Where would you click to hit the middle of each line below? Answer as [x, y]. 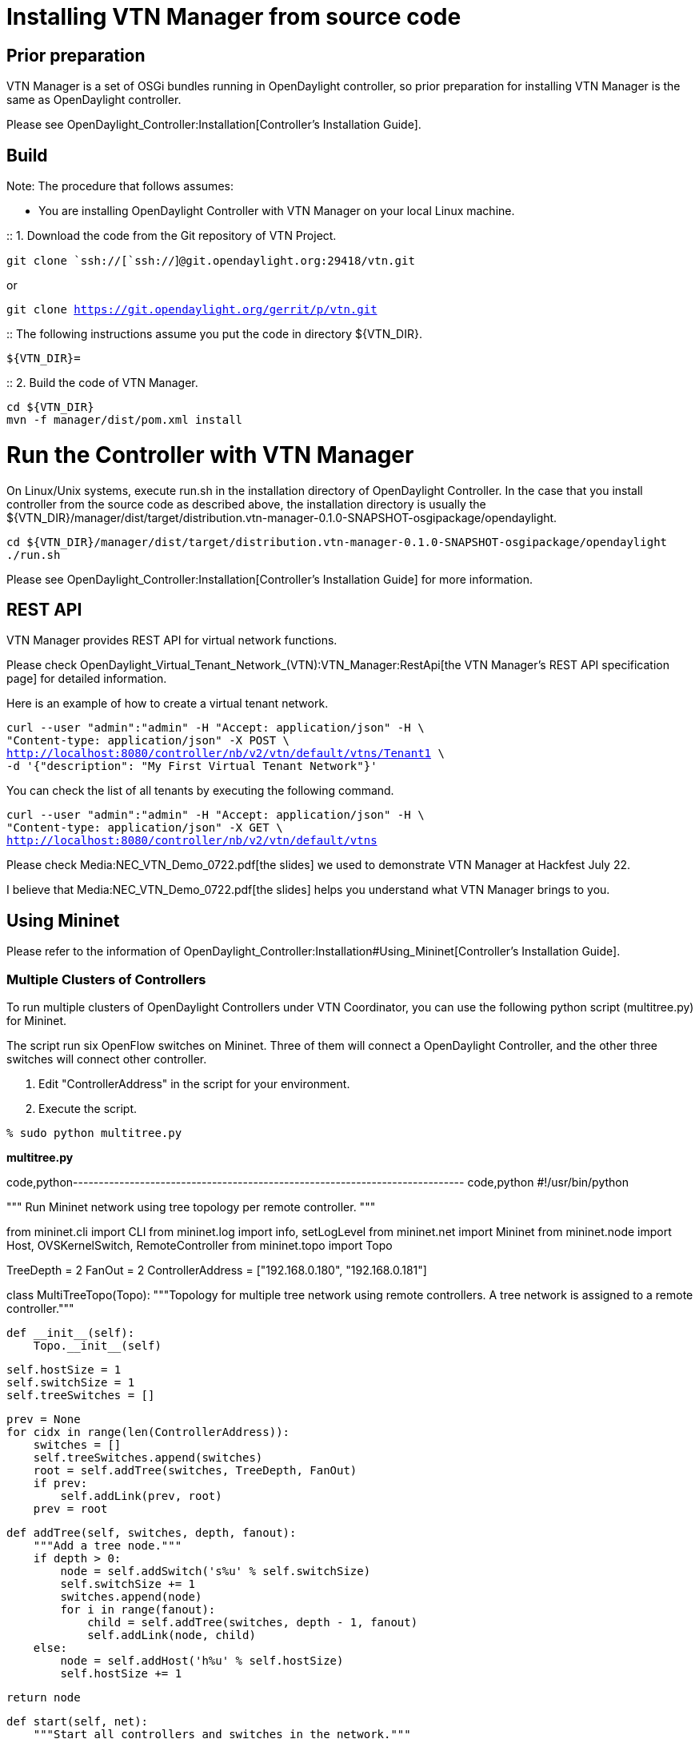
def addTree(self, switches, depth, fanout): [152, 1532]
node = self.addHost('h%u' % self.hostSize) [202, 1660]
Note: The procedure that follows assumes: [120, 186]
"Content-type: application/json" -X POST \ [148, 741]
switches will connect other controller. [107, 1059]
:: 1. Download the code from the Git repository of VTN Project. [172, 236]
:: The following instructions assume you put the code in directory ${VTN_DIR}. [214, 334]
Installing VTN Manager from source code [234, 17]
